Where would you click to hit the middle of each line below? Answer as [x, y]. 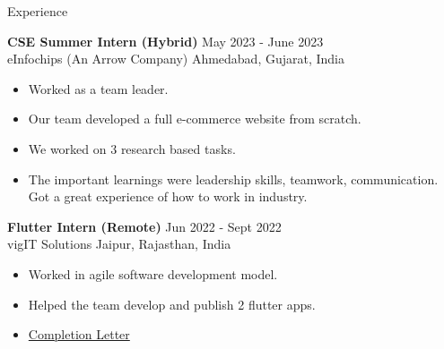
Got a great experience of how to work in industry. [168, 196]
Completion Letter [79, 334]
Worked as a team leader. [98, 88]
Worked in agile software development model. [153, 273]
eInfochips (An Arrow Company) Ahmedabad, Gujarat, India [176, 59]
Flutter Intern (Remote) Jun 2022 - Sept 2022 [144, 226]
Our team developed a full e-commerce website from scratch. [195, 119]
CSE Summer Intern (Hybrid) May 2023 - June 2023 [165, 41]
